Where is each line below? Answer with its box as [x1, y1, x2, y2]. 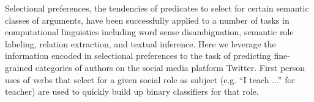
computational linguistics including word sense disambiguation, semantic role [5, 25, 294, 38]
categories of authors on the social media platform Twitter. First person [35, 61, 305, 73]
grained [5, 61, 33, 73]
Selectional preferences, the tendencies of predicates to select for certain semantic [5, 2, 309, 14]
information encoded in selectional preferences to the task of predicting [5, 49, 271, 62]
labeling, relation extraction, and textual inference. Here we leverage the [5, 37, 276, 50]
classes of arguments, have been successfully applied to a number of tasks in [5, 13, 290, 26]
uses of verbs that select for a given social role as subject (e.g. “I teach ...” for [5, 73, 295, 86]
